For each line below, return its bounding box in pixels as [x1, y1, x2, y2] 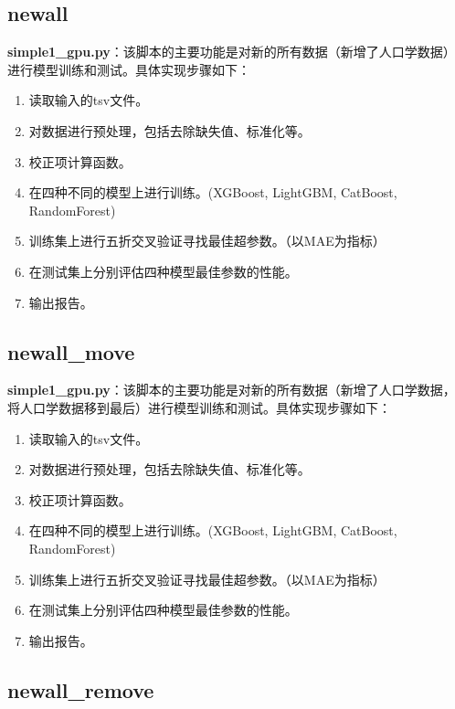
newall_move [7, 337, 135, 365]
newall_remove [7, 675, 154, 704]
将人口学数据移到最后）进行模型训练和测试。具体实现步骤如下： [7, 397, 391, 417]
